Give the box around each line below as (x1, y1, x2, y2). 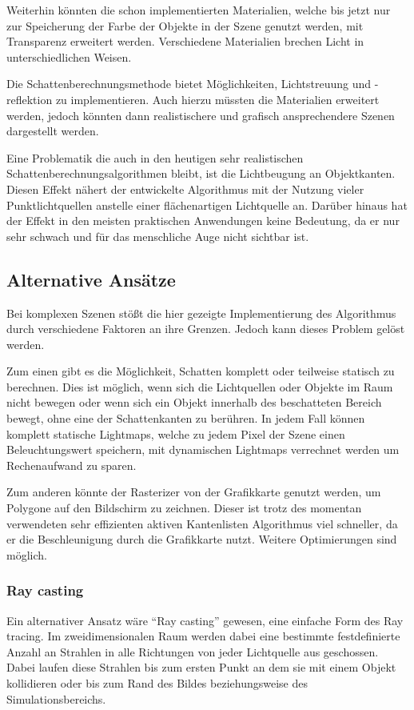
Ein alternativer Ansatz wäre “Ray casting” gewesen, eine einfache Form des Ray (6, 612, 404, 628)
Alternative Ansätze (6, 267, 176, 291)
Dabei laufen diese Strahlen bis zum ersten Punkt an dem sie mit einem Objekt (6, 659, 396, 676)
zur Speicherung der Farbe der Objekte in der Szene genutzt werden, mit (6, 17, 364, 34)
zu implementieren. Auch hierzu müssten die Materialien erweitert (55, 90, 380, 107)
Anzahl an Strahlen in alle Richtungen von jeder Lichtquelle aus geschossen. (6, 643, 379, 660)
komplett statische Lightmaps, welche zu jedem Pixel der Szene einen (6, 425, 345, 442)
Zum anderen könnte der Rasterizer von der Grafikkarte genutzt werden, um (6, 483, 381, 500)
